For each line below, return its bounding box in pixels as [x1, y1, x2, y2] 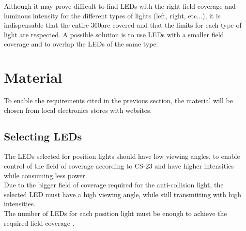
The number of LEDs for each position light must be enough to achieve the [4, 208, 227, 218]
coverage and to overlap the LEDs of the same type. [4, 39, 158, 49]
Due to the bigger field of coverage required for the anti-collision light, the [4, 180, 224, 190]
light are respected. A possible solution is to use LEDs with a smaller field [4, 29, 224, 39]
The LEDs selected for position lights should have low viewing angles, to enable [4, 151, 240, 161]
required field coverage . [4, 217, 75, 228]
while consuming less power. [4, 170, 87, 180]
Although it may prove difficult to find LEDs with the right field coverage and [4, 1, 236, 11]
